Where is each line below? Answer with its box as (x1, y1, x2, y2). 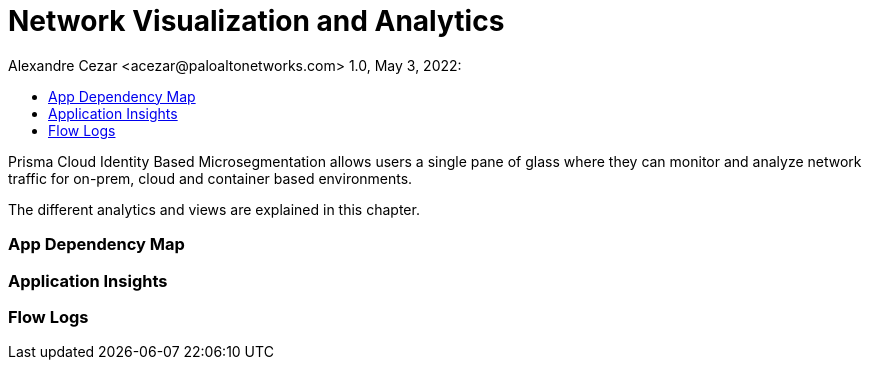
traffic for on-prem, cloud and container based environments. (8, 169, 413, 187)
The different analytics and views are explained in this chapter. (8, 200, 420, 218)
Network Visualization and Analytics (8, 4, 505, 38)
